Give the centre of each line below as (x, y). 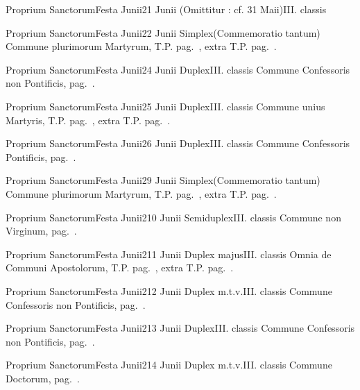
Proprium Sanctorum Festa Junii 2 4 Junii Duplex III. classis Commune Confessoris (178, 69)
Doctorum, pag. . (43, 378)
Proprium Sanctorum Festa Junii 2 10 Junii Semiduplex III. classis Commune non (173, 217)
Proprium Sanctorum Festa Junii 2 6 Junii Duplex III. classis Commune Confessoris (178, 143)
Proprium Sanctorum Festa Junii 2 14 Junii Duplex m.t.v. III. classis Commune (169, 365)
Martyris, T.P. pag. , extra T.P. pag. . (88, 120)
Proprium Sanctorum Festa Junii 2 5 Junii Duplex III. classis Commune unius (165, 106)
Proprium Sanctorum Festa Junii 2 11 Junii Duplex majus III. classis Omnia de (169, 254)
